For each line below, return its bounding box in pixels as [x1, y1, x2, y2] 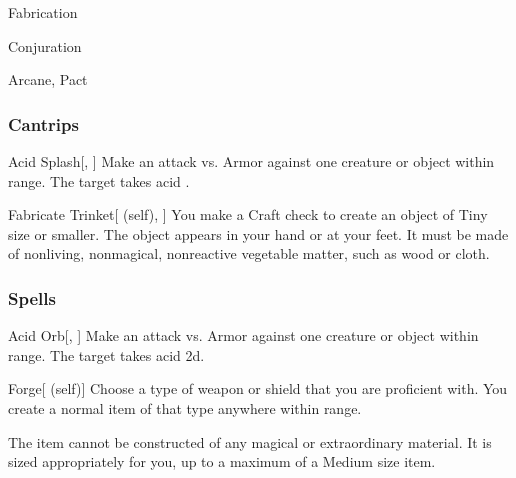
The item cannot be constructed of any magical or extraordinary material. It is [8, 431, 492, 452]
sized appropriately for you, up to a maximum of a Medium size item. [8, 451, 436, 472]
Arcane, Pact [8, 69, 88, 90]
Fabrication [8, 2, 78, 22]
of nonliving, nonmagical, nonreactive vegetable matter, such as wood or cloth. [8, 243, 490, 264]
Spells [8, 285, 56, 310]
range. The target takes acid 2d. [8, 344, 205, 365]
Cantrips [8, 111, 79, 136]
